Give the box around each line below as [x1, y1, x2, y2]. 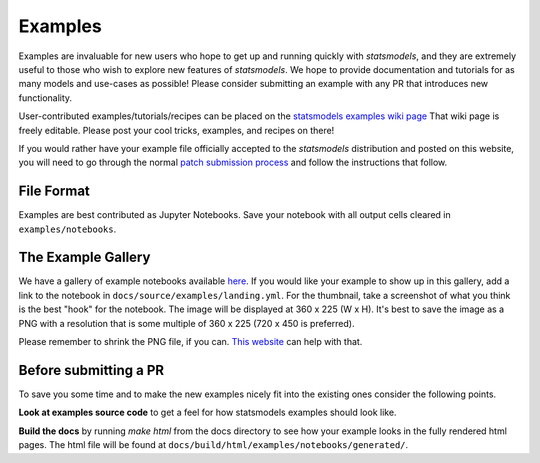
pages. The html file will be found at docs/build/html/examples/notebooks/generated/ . [18, 439, 409, 451]
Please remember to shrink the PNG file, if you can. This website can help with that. [18, 336, 363, 348]
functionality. [18, 91, 73, 104]
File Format [18, 183, 90, 200]
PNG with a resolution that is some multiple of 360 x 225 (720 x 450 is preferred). [18, 317, 355, 329]
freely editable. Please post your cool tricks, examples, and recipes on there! [18, 124, 335, 136]
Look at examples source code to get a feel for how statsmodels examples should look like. [18, 406, 397, 419]
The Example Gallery [18, 249, 151, 266]
